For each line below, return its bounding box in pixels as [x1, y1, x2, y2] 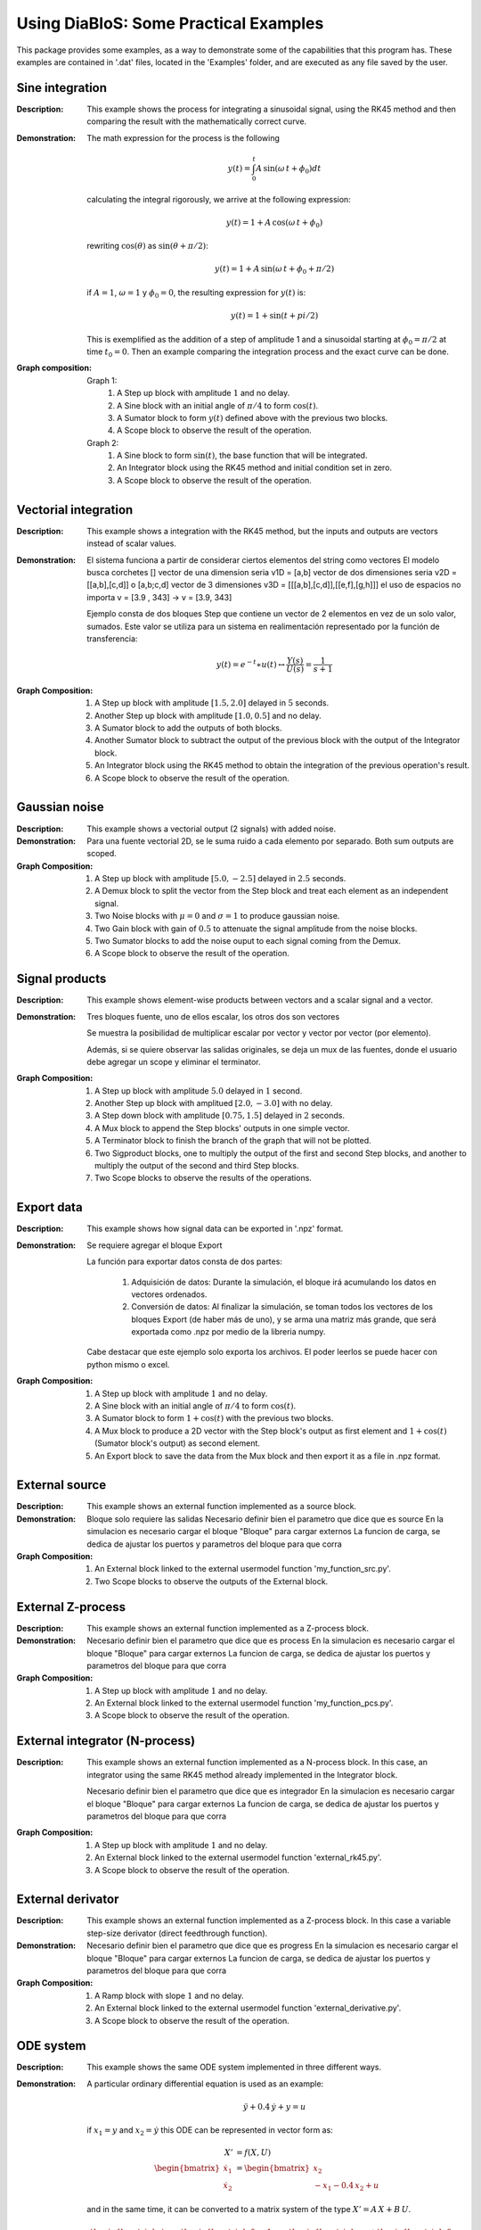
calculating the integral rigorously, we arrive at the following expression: [86, 194, 351, 204]
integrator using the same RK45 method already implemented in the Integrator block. [86, 1769, 398, 1780]
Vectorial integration [16, 502, 134, 517]
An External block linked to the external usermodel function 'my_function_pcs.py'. [94, 1697, 394, 1708]
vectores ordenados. [131, 1289, 208, 1300]
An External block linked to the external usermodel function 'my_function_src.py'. [94, 1564, 392, 1574]
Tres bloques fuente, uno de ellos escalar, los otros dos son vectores [86, 1011, 340, 1021]
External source [16, 1477, 107, 1493]
